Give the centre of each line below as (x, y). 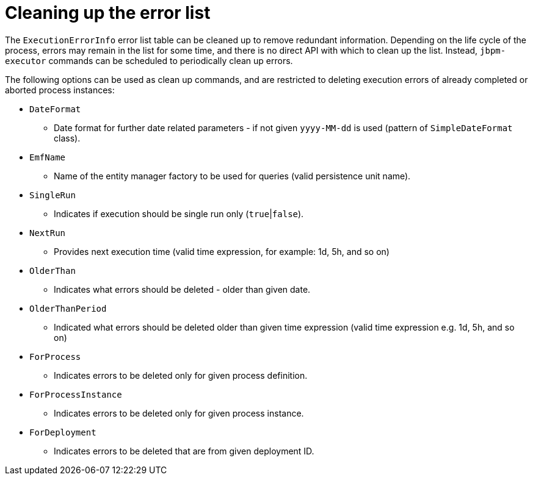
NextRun (48, 233)
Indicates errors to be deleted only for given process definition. (181, 375)
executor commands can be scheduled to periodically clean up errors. (149, 60)
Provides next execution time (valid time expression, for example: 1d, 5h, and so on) (222, 251)
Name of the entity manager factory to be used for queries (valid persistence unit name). (232, 176)
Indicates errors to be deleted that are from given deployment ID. (184, 451)
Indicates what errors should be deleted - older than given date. (182, 289)
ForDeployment (63, 432)
